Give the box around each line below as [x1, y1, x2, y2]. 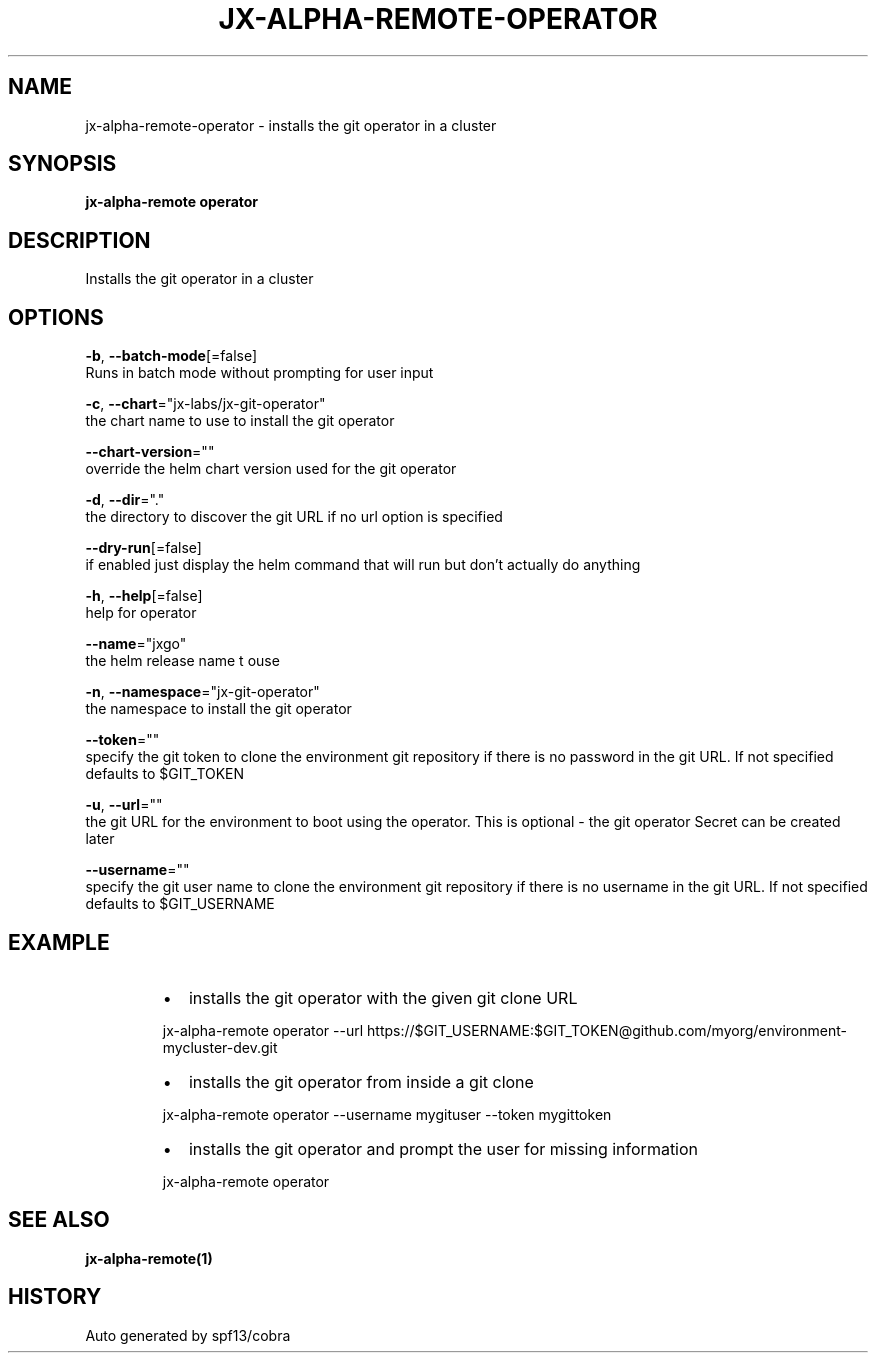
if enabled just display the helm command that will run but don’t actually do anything [85, 556, 641, 574]
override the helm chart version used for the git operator [85, 460, 457, 478]
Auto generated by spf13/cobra [85, 1326, 291, 1344]
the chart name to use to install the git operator [85, 412, 395, 430]
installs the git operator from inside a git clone [188, 1071, 534, 1092]
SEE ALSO [8, 1207, 110, 1233]
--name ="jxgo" [85, 635, 187, 653]
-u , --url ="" [85, 796, 163, 814]
